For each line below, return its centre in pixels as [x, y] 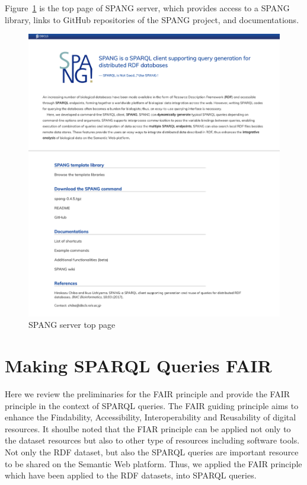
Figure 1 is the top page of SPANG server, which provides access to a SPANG [147, 8]
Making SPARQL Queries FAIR [138, 366]
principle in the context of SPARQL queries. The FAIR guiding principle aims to [152, 405]
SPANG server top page [72, 325]
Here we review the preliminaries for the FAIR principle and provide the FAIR [148, 394]
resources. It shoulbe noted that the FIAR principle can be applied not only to [148, 428]
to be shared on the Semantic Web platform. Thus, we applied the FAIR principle [153, 463]
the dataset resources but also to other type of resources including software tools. [152, 440]
